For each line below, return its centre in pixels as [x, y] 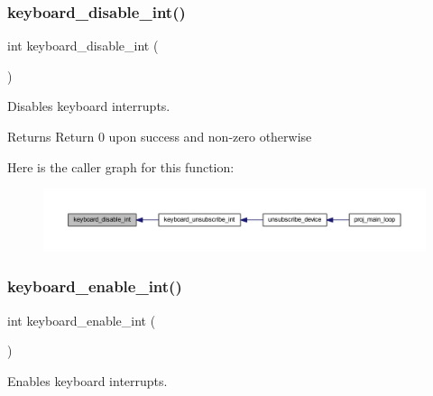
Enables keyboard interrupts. [88, 380]
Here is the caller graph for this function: [121, 166]
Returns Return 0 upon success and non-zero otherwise [160, 136]
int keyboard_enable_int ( [82, 320]
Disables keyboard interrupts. [89, 106]
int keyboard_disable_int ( [83, 46]
